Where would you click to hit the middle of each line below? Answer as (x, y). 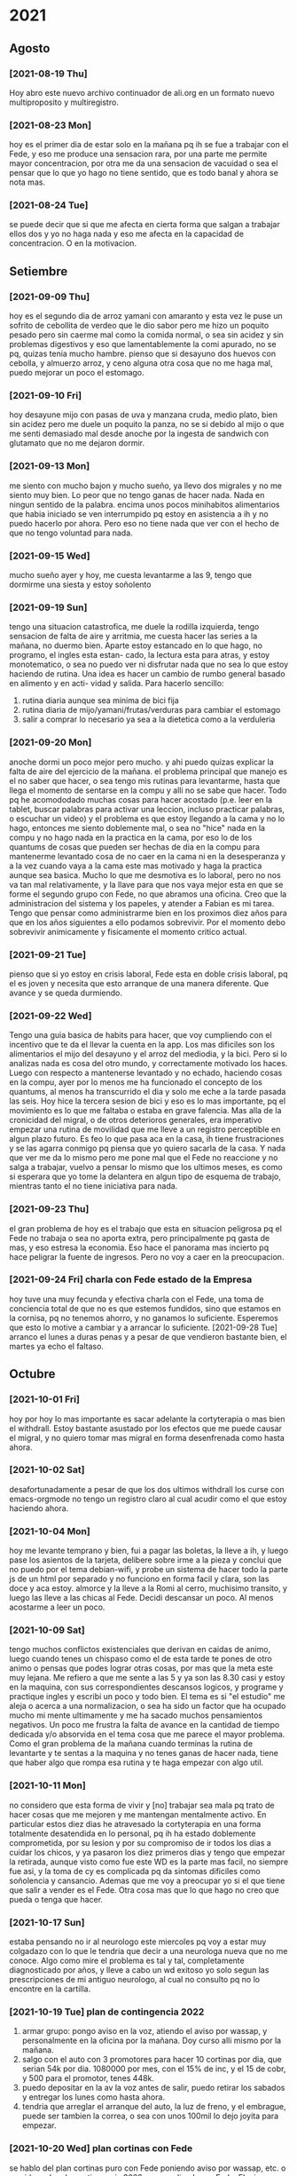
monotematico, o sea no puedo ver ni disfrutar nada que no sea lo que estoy (149, 665)
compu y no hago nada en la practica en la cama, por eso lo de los (131, 837)
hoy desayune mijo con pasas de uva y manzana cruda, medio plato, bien (143, 415)
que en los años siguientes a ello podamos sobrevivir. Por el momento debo (148, 922)
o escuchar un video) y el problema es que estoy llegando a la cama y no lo (147, 819)
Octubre (32, 1374)
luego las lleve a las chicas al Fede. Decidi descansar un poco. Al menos (141, 1598)
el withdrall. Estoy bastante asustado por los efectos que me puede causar (145, 1428)
